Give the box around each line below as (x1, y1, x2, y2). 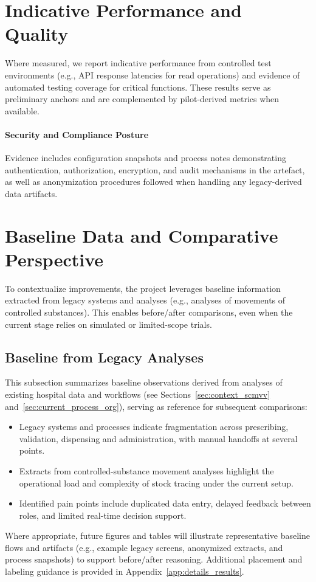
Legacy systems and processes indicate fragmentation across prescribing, (19, 420, 289, 433)
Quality (5, 21, 69, 46)
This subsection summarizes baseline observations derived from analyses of (5, 376, 283, 389)
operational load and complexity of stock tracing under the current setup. (19, 476, 294, 489)
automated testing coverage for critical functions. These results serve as (5, 80, 271, 93)
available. (5, 104, 39, 117)
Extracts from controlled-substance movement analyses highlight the (19, 464, 274, 477)
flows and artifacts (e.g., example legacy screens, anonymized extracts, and (5, 541, 283, 553)
